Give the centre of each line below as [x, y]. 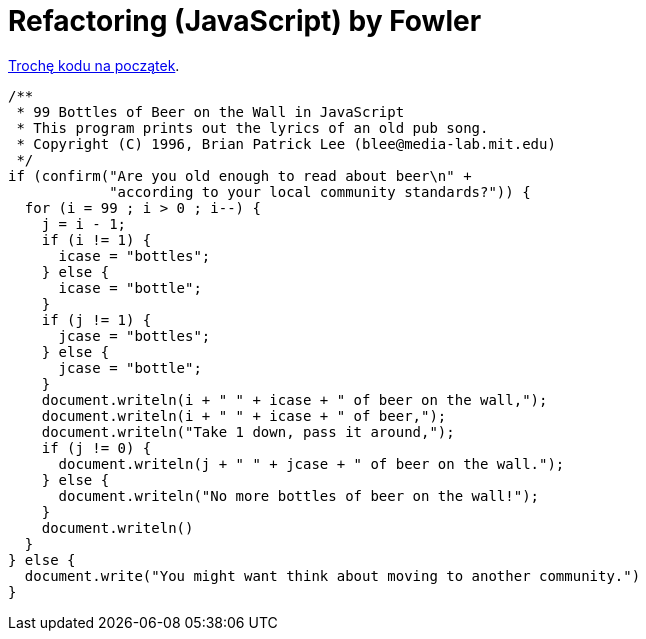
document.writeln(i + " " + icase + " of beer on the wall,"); [294, 399]
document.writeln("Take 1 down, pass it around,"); [248, 431]
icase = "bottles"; [134, 255]
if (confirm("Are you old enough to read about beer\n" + [240, 175]
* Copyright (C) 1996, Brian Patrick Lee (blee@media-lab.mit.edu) [286, 143]
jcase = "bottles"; [134, 335]
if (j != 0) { [96, 447]
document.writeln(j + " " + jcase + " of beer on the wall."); [311, 463]
